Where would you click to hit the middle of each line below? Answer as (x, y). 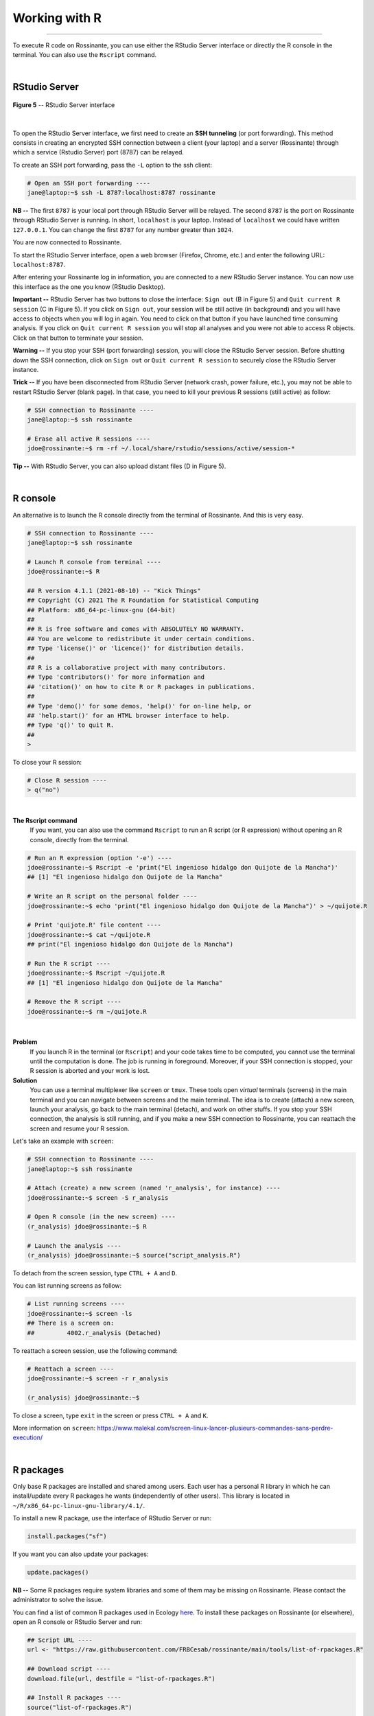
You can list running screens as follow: (67, 1286)
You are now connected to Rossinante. (67, 242)
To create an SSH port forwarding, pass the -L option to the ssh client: (113, 165)
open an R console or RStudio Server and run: (78, 1622)
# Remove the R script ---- (74, 1002)
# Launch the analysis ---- (74, 1245)
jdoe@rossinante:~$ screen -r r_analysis (98, 1378)
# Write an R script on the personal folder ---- (112, 896)
